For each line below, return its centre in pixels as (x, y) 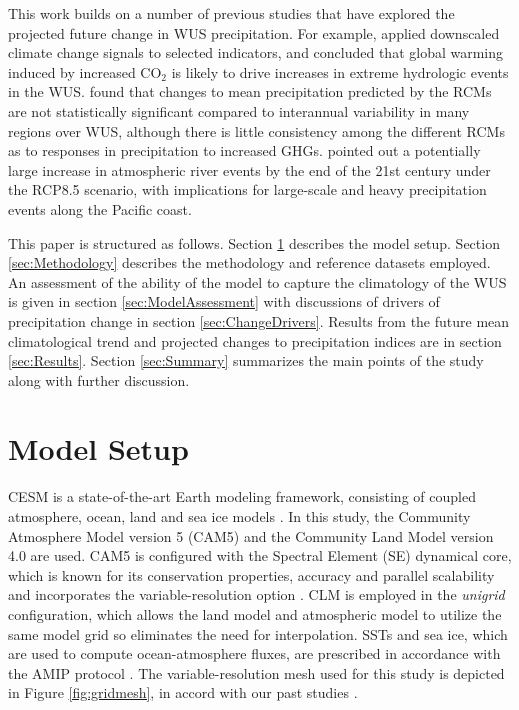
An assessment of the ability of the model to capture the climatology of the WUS (257, 281)
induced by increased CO (85, 71)
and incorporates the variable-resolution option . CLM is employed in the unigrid (256, 594)
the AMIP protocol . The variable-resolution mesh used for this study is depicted (256, 672)
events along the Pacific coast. (100, 208)
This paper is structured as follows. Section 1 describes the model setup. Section (254, 242)
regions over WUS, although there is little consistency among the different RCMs (256, 130)
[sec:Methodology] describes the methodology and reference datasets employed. (249, 262)
